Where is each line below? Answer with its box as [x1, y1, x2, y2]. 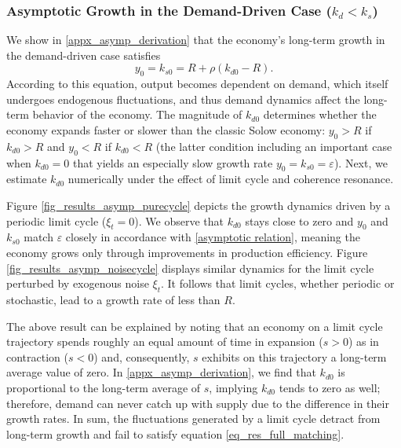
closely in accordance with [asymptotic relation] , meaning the [65, 229, 360, 245]
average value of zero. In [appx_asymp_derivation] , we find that [6, 364, 316, 380]
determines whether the [263, 106, 377, 123]
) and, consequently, [93, 348, 190, 365]
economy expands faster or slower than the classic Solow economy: [6, 121, 326, 138]
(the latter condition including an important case [155, 138, 392, 154]
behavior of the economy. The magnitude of [32, 106, 242, 123]
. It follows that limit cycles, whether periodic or [161, 275, 395, 292]
